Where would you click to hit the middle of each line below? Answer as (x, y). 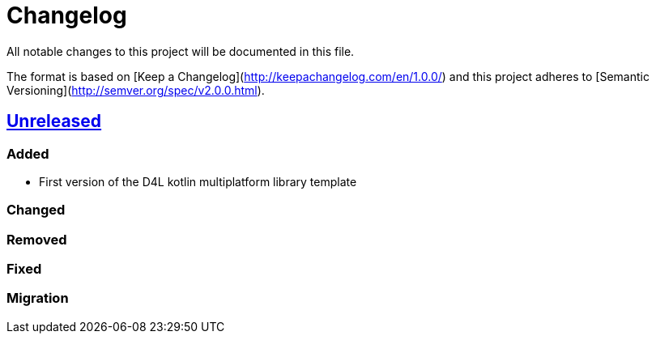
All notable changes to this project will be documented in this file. (181, 51)
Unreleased (54, 121)
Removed (37, 239)
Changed (36, 210)
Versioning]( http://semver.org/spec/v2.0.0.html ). (136, 90)
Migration (38, 298)
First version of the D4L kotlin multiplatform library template (198, 181)
